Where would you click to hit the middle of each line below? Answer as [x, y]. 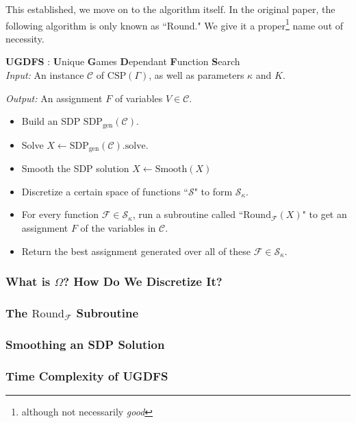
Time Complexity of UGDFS [87, 375]
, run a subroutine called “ [188, 214]
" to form [213, 191]
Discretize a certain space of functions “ [105, 191]
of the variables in [118, 227]
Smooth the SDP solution [75, 168]
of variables [139, 98]
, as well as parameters [196, 75]
